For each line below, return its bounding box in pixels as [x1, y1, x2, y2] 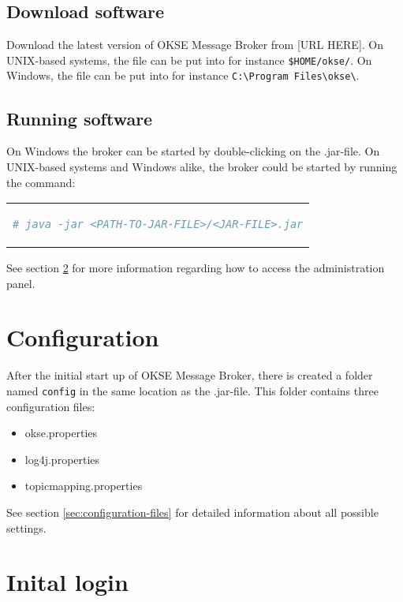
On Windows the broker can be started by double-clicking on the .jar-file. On [6, 143, 380, 159]
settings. [6, 519, 47, 536]
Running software [6, 106, 153, 130]
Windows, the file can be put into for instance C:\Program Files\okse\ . [6, 67, 360, 84]
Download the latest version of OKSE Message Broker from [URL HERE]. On [6, 36, 384, 53]
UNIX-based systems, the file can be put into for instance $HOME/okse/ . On [6, 51, 372, 68]
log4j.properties [24, 451, 100, 467]
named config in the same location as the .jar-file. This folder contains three [6, 382, 379, 398]
